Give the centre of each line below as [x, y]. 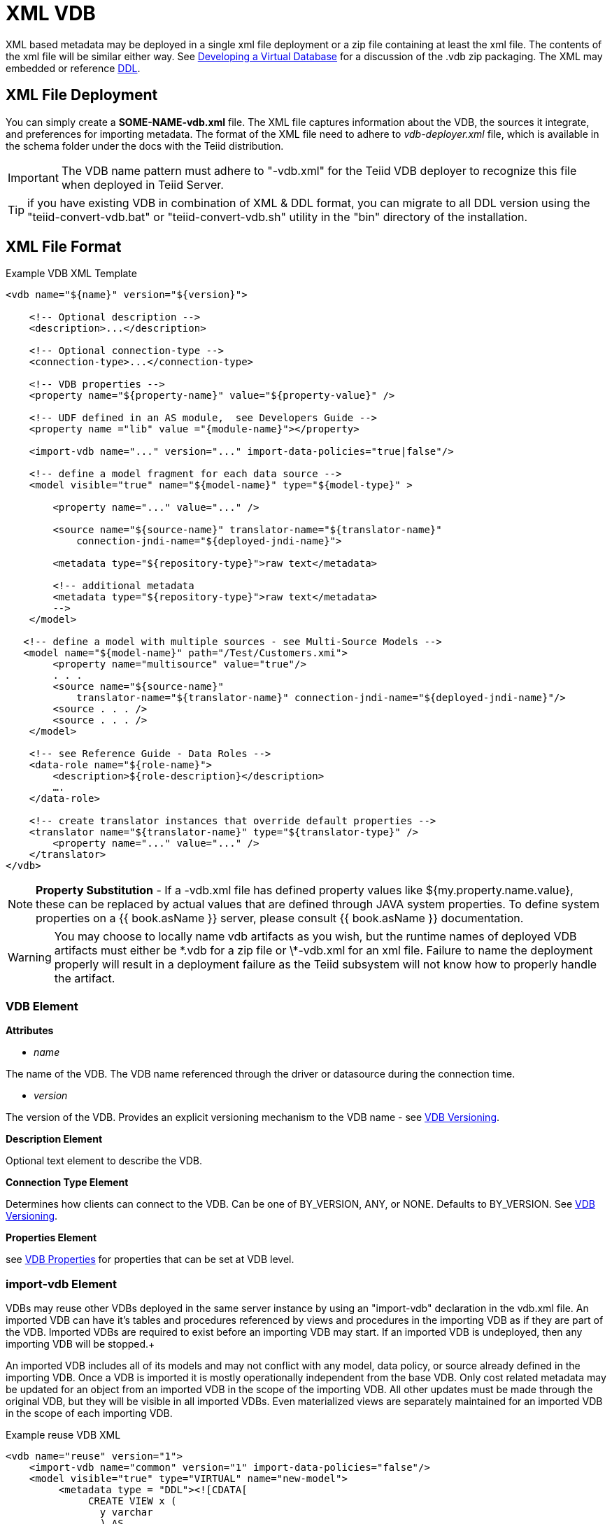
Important [33, 177]
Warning [30, 958]
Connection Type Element [67, 1183]
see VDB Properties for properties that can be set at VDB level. [150, 1260]
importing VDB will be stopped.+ [80, 1343]
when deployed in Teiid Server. [142, 184]
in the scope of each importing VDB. [89, 1413]
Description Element [54, 1139]
